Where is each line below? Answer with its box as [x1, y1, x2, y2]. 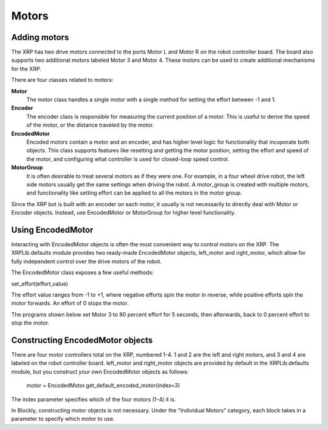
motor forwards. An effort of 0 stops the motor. [11, 300, 129, 307]
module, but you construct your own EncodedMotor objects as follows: [11, 368, 189, 375]
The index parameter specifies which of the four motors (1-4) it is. [11, 395, 176, 403]
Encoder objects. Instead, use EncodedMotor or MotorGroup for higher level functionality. [11, 209, 236, 217]
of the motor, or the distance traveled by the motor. [26, 121, 154, 129]
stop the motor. [11, 319, 50, 327]
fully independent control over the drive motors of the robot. [11, 258, 162, 265]
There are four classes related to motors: [11, 76, 114, 84]
